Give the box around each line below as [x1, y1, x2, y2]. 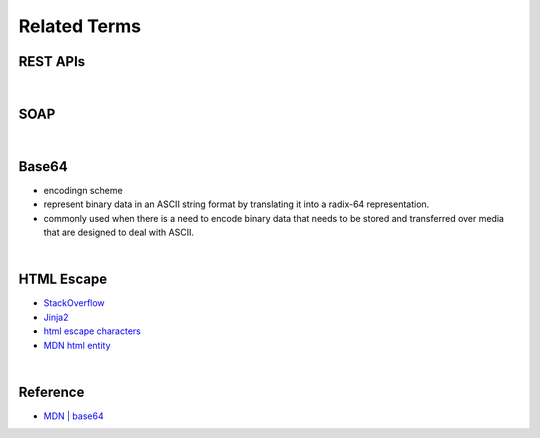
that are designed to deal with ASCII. [43, 226, 195, 239]
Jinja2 [43, 311, 69, 323]
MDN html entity [43, 339, 111, 351]
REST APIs [18, 53, 86, 70]
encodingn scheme [43, 184, 124, 196]
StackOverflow [43, 297, 105, 309]
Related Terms [18, 15, 142, 37]
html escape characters [43, 325, 142, 337]
